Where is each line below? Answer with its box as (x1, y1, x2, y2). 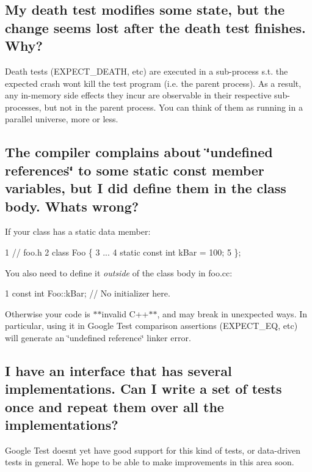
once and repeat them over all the (5, 397, 224, 416)
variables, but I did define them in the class (5, 179, 286, 197)
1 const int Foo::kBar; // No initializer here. (5, 287, 170, 300)
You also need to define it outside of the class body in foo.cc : (5, 266, 233, 279)
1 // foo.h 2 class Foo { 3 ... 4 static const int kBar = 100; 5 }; (5, 245, 241, 258)
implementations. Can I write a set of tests (5, 379, 282, 398)
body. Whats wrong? (5, 196, 139, 215)
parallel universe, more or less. (5, 112, 118, 125)
